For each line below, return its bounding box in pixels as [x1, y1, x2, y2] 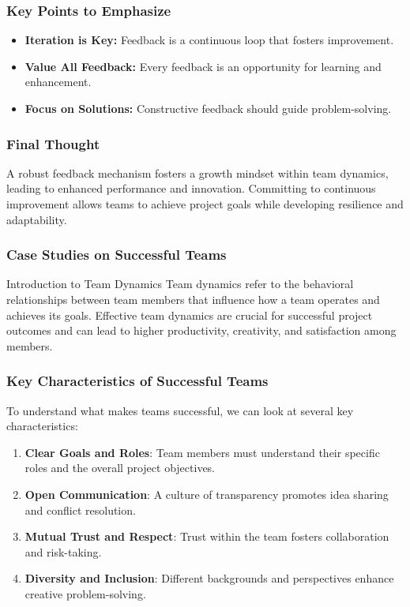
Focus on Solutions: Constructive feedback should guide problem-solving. [24, 100, 392, 116]
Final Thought [6, 133, 100, 153]
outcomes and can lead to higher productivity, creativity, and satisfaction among [6, 322, 397, 339]
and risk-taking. [24, 543, 102, 560]
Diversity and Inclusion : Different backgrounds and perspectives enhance [24, 570, 394, 586]
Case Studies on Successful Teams [6, 245, 227, 264]
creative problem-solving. [24, 585, 146, 601]
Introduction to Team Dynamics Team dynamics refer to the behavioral [6, 275, 354, 292]
